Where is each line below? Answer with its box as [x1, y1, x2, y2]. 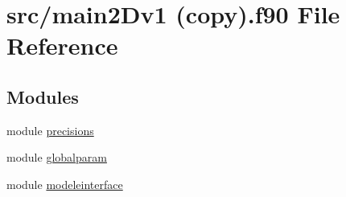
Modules [6, 84, 79, 109]
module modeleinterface [6, 175, 123, 192]
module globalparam [6, 149, 107, 166]
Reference [6, 29, 118, 62]
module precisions [6, 121, 94, 138]
